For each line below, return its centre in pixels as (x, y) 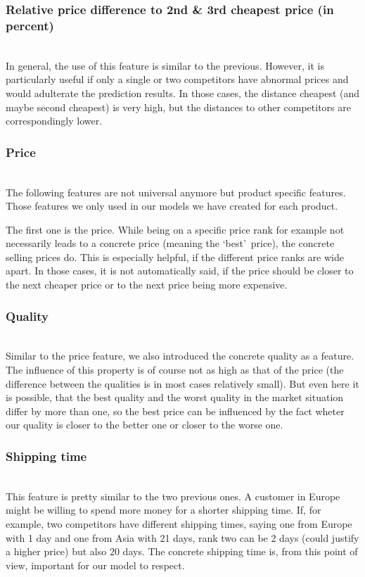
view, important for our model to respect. (95, 565)
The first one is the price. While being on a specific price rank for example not (175, 229)
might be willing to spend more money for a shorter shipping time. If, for (164, 510)
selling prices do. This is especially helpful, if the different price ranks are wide (175, 256)
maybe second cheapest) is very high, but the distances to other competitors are (178, 107)
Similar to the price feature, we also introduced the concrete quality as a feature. (180, 356)
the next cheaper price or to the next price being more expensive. (147, 285)
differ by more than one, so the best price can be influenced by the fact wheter (175, 411)
